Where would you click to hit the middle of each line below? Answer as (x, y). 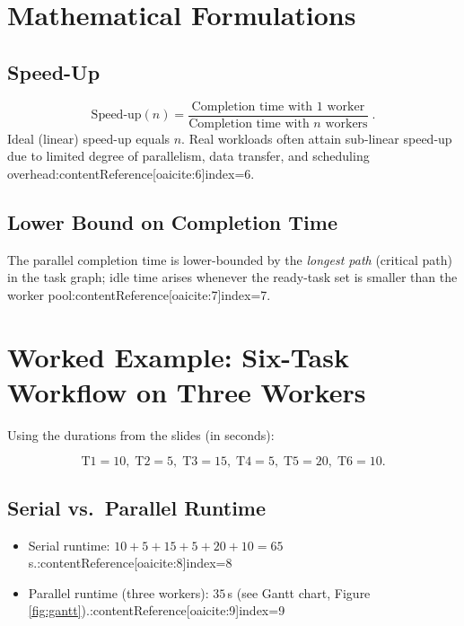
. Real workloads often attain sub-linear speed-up (317, 138)
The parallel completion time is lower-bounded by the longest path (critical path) (230, 259)
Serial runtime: (69, 545)
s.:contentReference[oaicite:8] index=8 (130, 563)
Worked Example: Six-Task (178, 356)
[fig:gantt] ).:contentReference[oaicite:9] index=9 (157, 610)
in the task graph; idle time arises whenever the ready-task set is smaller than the (232, 277)
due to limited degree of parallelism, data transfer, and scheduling (188, 156)
